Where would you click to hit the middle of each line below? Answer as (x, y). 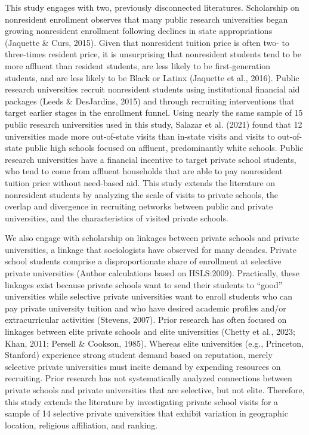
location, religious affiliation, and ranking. (81, 425)
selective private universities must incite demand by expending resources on (143, 366)
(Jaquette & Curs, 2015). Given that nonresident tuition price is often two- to (147, 42)
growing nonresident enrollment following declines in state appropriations (139, 31)
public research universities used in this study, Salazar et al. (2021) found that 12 (154, 124)
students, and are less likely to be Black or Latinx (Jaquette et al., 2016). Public (152, 77)
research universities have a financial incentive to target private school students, (151, 159)
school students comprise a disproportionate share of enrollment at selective (143, 261)
